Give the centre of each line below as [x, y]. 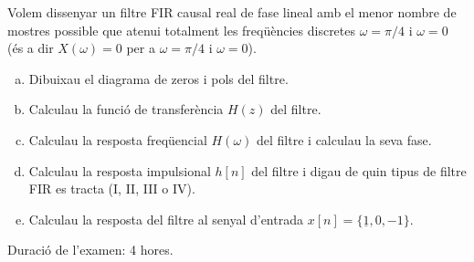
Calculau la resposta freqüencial [118, 139]
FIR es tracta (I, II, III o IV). [112, 189]
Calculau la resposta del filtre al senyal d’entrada [166, 219]
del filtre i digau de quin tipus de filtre [359, 170]
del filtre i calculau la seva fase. [344, 139]
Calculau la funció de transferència [126, 109]
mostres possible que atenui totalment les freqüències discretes [182, 30]
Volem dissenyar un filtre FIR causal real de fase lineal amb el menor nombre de [232, 12]
